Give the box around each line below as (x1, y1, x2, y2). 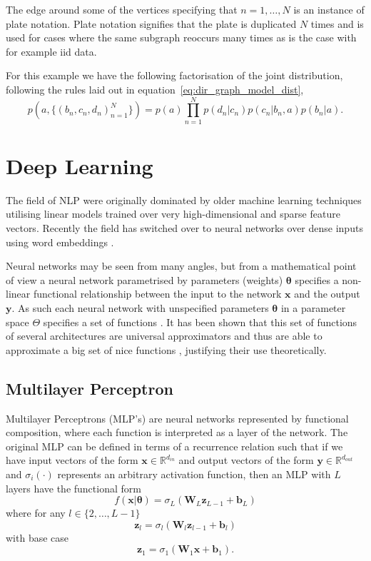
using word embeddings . (6, 234, 114, 249)
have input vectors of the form (6, 453, 138, 467)
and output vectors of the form (178, 453, 314, 467)
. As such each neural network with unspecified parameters (11, 300, 269, 315)
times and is (310, 16, 364, 31)
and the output (294, 286, 360, 301)
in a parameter (280, 300, 346, 315)
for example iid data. (6, 44, 97, 59)
